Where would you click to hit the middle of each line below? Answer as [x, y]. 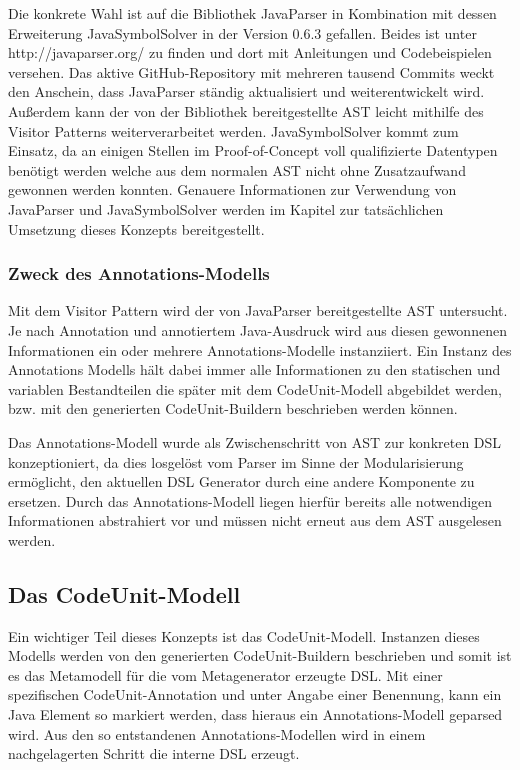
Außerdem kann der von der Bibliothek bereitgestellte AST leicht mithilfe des [246, 110]
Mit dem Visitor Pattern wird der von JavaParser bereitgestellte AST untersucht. [258, 310]
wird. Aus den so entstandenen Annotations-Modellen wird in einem [217, 733]
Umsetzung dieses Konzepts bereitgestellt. [136, 228]
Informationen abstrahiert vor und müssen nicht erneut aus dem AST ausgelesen [255, 520]
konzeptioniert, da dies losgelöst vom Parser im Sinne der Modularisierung [236, 461]
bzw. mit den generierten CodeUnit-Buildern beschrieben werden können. [233, 408]
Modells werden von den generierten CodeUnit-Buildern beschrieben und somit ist [260, 655]
